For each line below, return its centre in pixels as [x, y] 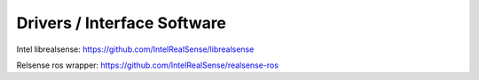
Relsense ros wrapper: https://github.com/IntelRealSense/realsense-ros [148, 65]
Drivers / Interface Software [121, 23]
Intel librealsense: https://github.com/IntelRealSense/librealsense [135, 49]
